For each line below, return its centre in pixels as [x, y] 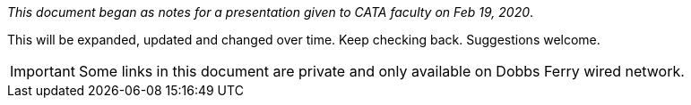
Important [43, 71]
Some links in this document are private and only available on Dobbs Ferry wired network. [381, 71]
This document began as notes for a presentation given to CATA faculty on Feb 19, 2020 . [271, 12]
